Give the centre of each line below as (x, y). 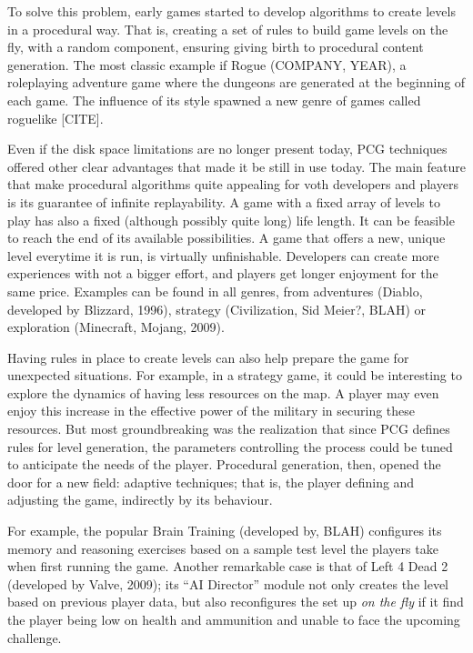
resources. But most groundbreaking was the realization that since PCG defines (229, 429)
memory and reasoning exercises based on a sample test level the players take (223, 548)
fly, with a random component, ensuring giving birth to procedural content (216, 47)
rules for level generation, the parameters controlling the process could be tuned (230, 446)
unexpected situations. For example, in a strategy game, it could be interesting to (235, 375)
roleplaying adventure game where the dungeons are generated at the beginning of (236, 82)
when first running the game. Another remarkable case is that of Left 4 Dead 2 (228, 566)
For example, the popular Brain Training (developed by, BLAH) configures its (225, 531)
